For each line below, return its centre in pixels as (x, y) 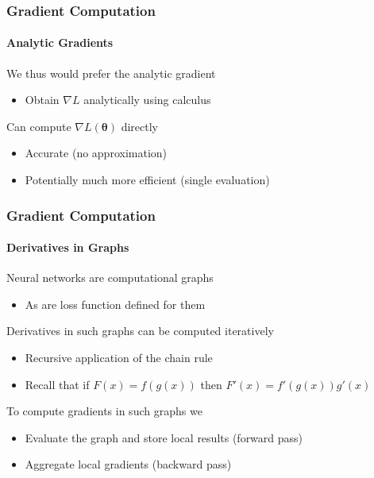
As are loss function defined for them (115, 304)
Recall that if (57, 384)
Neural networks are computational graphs (110, 278)
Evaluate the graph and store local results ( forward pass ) (164, 437)
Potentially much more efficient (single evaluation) (147, 180)
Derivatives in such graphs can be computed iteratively (140, 331)
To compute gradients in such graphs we (104, 411)
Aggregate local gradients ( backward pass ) (128, 464)
